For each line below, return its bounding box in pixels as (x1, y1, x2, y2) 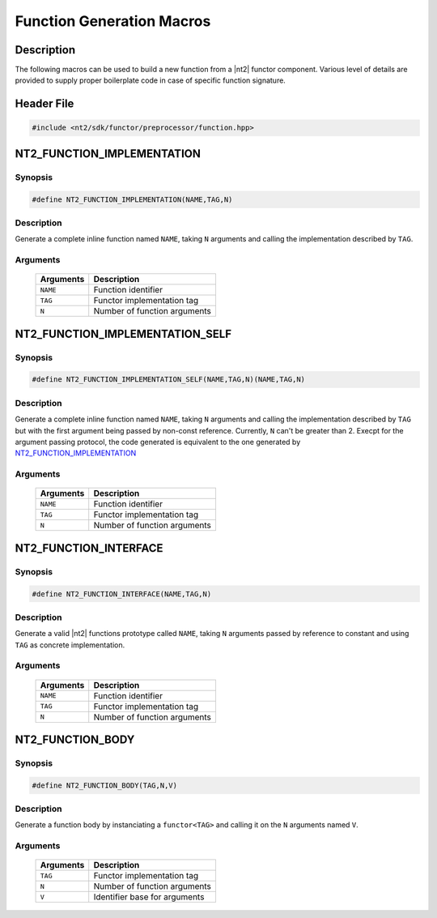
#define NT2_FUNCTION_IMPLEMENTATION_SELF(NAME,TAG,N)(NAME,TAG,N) (32, 375, 306, 384)
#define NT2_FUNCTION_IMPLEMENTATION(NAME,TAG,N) (32, 194, 233, 204)
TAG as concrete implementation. (15, 640, 125, 650)
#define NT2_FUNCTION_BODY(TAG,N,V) (32, 780, 178, 790)
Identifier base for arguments (93, 891, 205, 903)
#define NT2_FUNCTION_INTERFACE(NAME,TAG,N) (32, 589, 212, 599)
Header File (15, 97, 74, 111)
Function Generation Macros (15, 12, 211, 30)
